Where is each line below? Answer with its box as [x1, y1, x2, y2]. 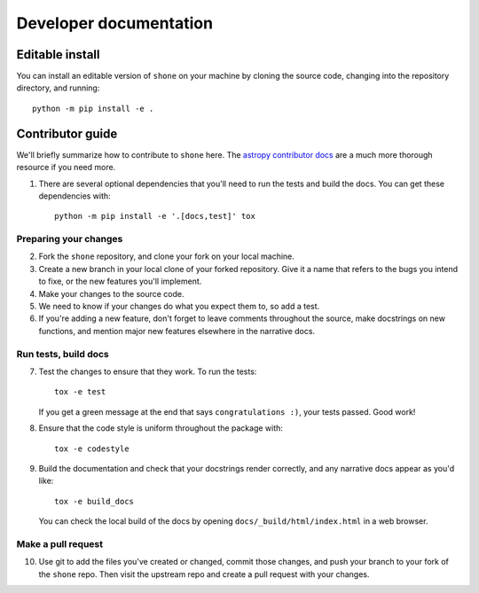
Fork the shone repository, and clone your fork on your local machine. [38, 251, 294, 261]
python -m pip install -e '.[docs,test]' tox [54, 211, 256, 222]
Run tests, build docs [16, 347, 110, 360]
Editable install [16, 47, 100, 62]
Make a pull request [16, 537, 104, 550]
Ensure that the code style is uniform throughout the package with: [38, 423, 284, 433]
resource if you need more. [16, 162, 116, 173]
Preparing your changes [16, 233, 123, 246]
